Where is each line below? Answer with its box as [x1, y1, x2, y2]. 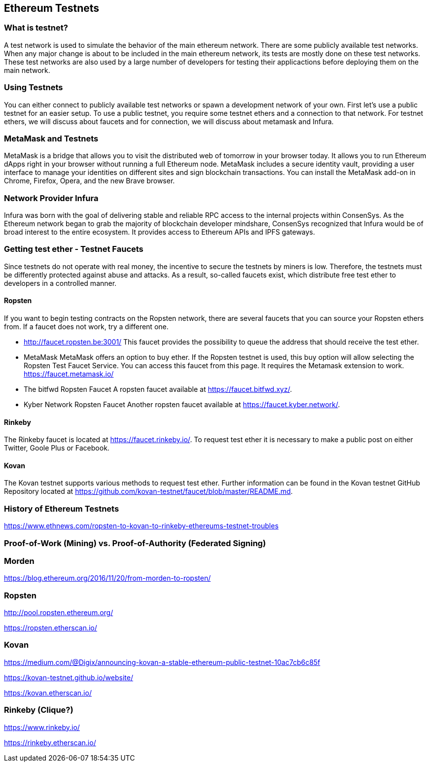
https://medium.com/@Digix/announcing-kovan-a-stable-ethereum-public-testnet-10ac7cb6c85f [4, 658, 321, 666]
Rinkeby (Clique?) [4, 705, 73, 715]
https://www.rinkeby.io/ [4, 723, 80, 731]
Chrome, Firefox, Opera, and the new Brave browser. [4, 176, 175, 185]
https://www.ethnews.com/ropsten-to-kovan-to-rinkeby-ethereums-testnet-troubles [4, 522, 279, 530]
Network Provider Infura [4, 193, 99, 203]
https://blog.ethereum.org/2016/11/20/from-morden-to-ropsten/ [4, 574, 211, 583]
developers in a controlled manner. [4, 279, 117, 287]
